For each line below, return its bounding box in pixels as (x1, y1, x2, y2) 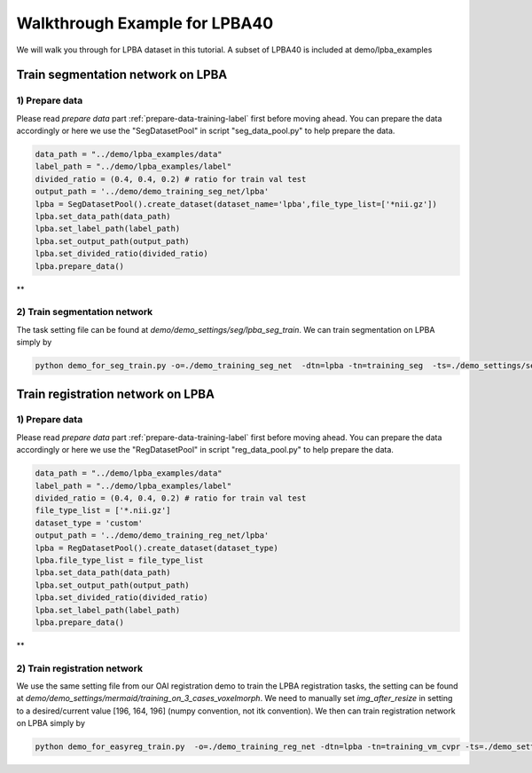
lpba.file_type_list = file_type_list (35, 555, 204, 565)
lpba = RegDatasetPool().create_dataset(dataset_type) (35, 542, 278, 553)
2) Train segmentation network (16, 306, 153, 319)
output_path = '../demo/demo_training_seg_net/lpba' (35, 186, 270, 197)
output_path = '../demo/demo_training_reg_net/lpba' (35, 531, 270, 540)
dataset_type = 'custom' (35, 517, 144, 528)
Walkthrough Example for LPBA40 (16, 13, 274, 33)
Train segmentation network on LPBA (16, 67, 228, 83)
